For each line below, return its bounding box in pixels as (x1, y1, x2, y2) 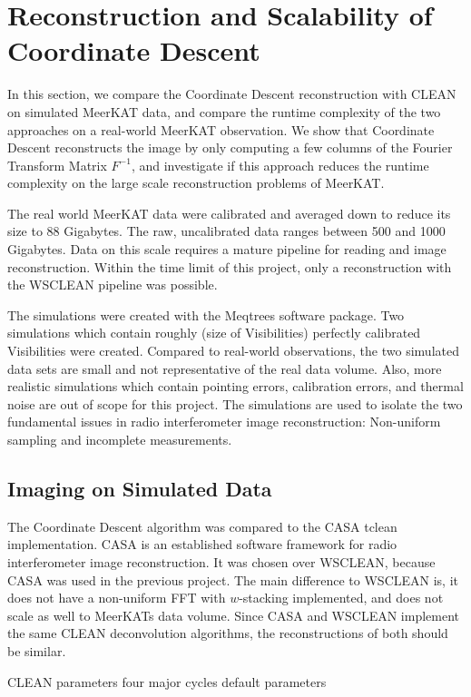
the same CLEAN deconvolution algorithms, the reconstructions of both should (7, 623, 448, 643)
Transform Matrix (7, 155, 107, 174)
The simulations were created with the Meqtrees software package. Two (7, 305, 405, 324)
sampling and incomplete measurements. (7, 430, 232, 448)
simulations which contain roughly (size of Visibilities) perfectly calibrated (7, 323, 421, 342)
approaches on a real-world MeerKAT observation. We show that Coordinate (7, 120, 435, 139)
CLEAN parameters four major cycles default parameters (7, 672, 327, 691)
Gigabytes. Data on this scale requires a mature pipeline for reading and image (7, 240, 446, 259)
